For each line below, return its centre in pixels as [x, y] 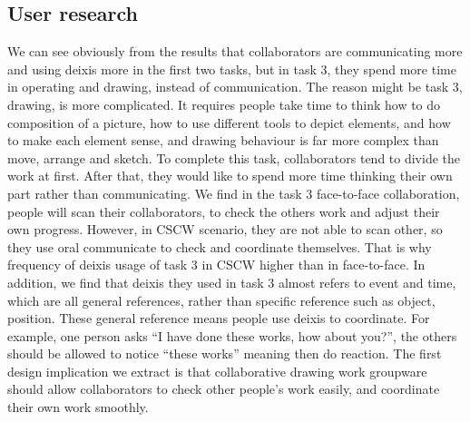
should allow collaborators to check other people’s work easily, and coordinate [224, 389]
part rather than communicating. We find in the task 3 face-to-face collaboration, [234, 193]
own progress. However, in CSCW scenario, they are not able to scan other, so [225, 229]
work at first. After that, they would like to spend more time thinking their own [230, 176]
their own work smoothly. [78, 407]
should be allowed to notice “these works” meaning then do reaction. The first [225, 353]
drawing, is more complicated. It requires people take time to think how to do [224, 104]
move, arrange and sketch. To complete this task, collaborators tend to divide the [234, 157]
